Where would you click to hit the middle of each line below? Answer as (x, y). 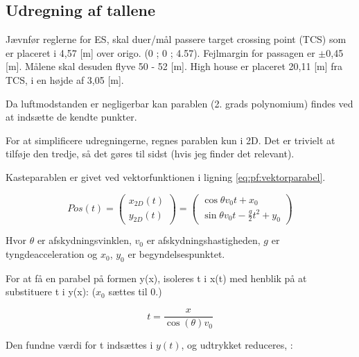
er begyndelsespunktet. (176, 254)
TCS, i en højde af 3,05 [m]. (65, 79)
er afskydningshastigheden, (203, 240)
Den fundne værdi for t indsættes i (79, 345)
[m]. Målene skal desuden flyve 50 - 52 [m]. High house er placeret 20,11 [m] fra (174, 66)
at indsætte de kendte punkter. (71, 117)
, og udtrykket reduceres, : (237, 345)
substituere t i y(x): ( (51, 291)
